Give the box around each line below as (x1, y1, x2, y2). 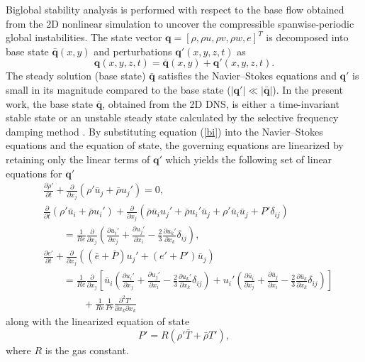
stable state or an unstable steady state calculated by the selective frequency (6, 110, 339, 125)
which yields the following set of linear (165, 151, 332, 166)
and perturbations (94, 43, 172, 58)
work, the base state (6, 96, 94, 111)
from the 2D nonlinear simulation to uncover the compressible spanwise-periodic (6, 16, 354, 31)
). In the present (272, 82, 343, 97)
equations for (6, 165, 62, 180)
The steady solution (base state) (6, 68, 146, 83)
